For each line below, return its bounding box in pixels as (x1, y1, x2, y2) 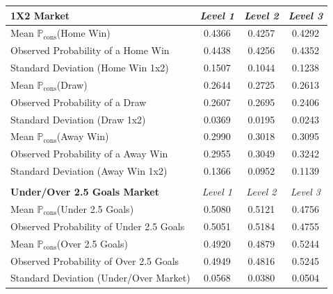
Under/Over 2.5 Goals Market (10, 184, 159, 199)
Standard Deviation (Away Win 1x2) (10, 164, 168, 178)
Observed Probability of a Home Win (10, 43, 170, 58)
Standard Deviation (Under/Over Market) (10, 270, 190, 285)
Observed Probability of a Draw (10, 94, 147, 109)
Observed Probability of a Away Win (10, 146, 168, 161)
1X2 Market (10, 8, 70, 22)
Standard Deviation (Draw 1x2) (10, 112, 146, 126)
